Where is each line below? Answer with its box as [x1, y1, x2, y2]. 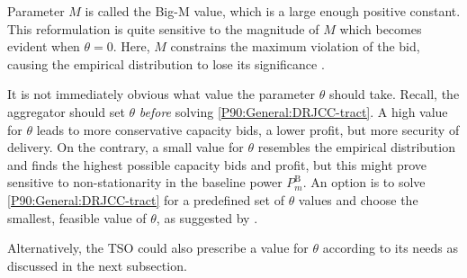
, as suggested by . [156, 208, 258, 227]
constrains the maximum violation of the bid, [170, 37, 420, 56]
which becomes [339, 19, 422, 38]
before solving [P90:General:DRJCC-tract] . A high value [139, 102, 448, 121]
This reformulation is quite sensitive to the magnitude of [7, 19, 319, 38]
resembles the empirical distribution [257, 138, 455, 157]
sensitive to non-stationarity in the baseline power [7, 173, 283, 192]
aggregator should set [7, 102, 125, 121]
